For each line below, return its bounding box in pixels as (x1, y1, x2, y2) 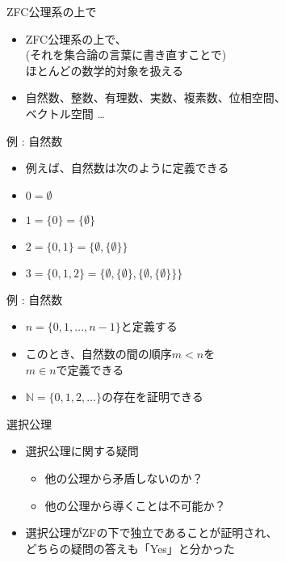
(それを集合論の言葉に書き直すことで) (25, 46, 227, 63)
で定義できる (56, 361, 124, 378)
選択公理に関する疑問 (25, 442, 139, 459)
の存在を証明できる (101, 388, 203, 405)
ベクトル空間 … (25, 104, 105, 121)
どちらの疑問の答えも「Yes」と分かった (25, 539, 235, 556)
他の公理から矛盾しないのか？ (44, 469, 203, 486)
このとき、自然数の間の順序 (25, 344, 172, 361)
